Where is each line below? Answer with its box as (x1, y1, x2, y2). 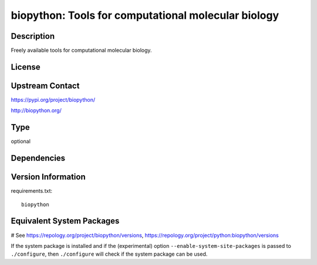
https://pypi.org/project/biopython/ (11, 96, 96, 103)
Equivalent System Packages (11, 216, 120, 226)
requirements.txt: (11, 187, 53, 194)
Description (11, 31, 55, 41)
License (11, 62, 41, 72)
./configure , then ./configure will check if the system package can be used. (11, 250, 208, 258)
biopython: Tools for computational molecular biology (11, 9, 279, 22)
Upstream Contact (11, 80, 80, 90)
